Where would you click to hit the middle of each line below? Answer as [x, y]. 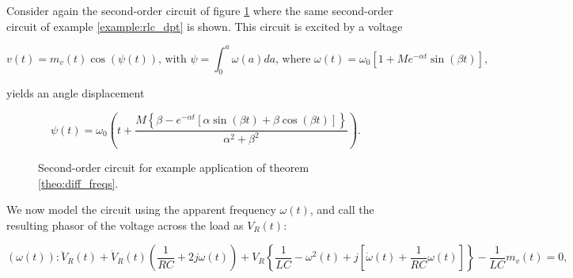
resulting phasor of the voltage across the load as [125, 225]
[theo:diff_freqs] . [78, 183]
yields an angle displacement [76, 93]
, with [172, 59]
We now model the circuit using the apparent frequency [141, 209]
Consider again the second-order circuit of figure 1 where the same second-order [200, 10]
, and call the [342, 209]
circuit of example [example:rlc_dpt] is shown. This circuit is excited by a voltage [205, 26]
